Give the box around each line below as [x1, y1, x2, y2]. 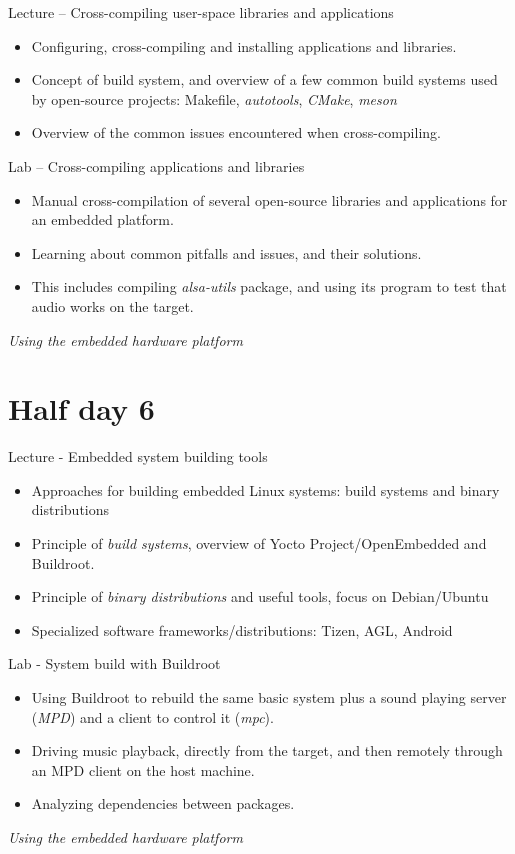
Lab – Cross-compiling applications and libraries [8, 155, 305, 176]
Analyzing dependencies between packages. [31, 793, 295, 814]
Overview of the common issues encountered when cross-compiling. [31, 122, 441, 143]
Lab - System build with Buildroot [8, 653, 221, 674]
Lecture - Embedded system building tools [8, 446, 268, 467]
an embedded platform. [31, 209, 174, 230]
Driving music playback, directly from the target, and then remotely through [31, 740, 503, 761]
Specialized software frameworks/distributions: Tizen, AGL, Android [31, 619, 453, 640]
